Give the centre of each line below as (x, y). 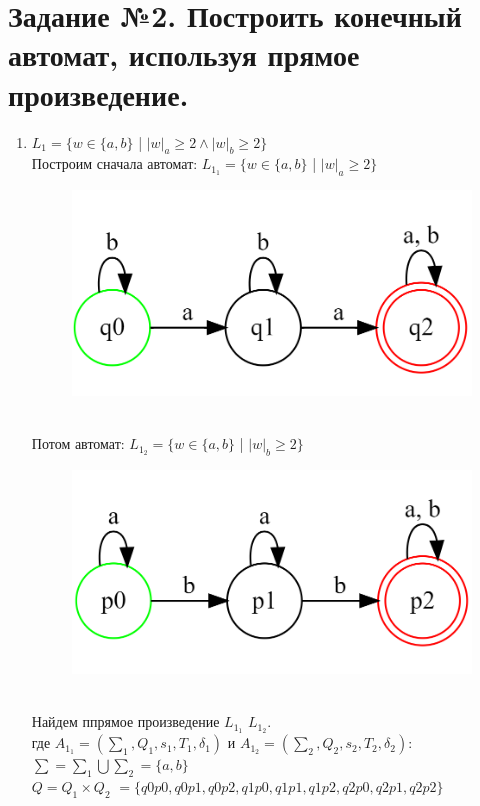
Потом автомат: (78, 443)
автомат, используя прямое (184, 54)
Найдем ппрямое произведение (125, 721)
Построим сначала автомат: (114, 163)
